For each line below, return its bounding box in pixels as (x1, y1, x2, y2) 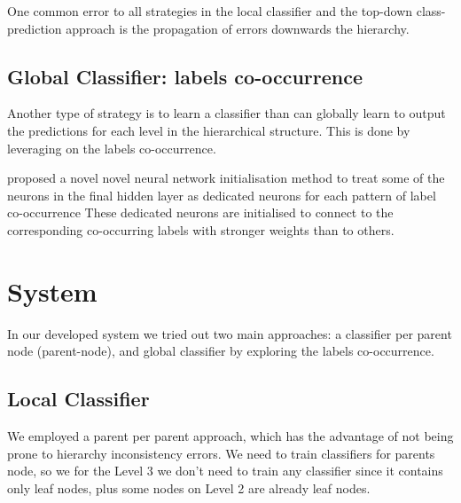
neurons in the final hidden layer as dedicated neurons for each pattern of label (7, 185, 436, 204)
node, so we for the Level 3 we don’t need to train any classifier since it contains (7, 461, 443, 480)
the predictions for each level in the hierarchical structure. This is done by (7, 121, 410, 139)
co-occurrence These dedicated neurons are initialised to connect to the (7, 203, 394, 222)
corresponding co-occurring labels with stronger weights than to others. (7, 220, 395, 239)
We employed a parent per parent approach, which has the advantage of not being (7, 427, 454, 445)
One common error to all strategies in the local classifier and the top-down (7, 2, 413, 20)
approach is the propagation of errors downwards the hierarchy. (66, 19, 410, 37)
